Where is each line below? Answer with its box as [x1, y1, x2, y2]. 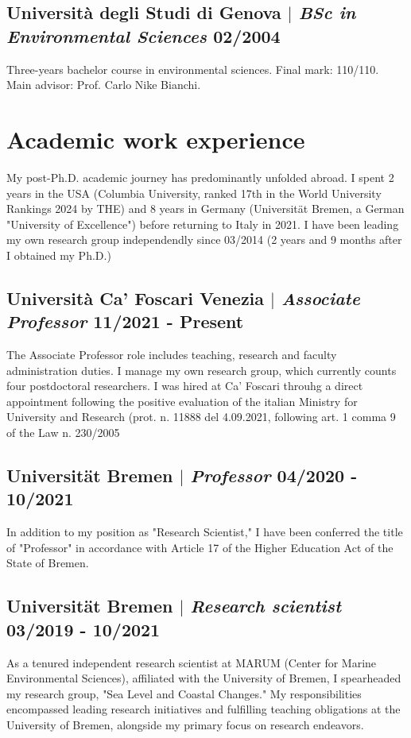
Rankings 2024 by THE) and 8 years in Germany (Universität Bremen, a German [6, 200, 405, 217]
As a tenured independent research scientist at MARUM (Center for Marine [6, 654, 377, 670]
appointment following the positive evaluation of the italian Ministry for [6, 392, 358, 409]
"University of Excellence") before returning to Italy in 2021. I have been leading [6, 215, 399, 232]
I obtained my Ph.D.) [6, 246, 111, 263]
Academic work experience [6, 122, 305, 155]
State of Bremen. [6, 554, 89, 571]
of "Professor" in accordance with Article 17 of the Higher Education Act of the [6, 539, 394, 555]
